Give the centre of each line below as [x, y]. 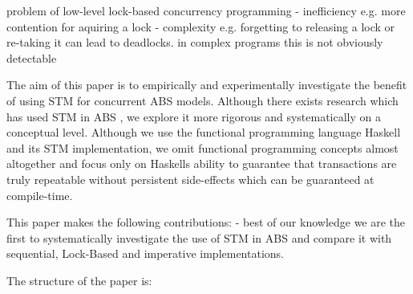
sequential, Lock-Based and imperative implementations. [145, 253]
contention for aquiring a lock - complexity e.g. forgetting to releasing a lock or [201, 26]
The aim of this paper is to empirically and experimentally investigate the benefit [207, 85]
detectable [32, 57]
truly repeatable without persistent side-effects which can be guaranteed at [190, 179]
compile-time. [40, 195]
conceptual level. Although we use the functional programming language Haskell [204, 132]
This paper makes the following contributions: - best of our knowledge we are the [206, 222]
